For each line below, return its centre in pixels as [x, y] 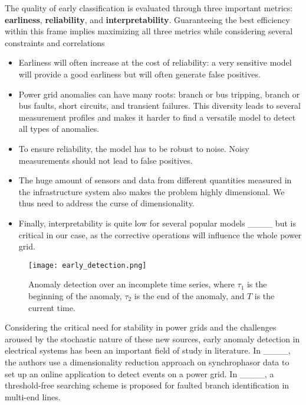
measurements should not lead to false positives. [106, 160]
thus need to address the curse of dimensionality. [106, 203]
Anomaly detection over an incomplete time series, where [131, 284]
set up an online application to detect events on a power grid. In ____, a [139, 373]
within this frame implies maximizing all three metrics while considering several [149, 31]
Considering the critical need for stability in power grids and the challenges [141, 327]
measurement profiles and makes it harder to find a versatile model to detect [157, 117]
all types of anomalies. [59, 129]
